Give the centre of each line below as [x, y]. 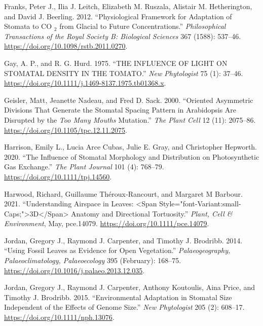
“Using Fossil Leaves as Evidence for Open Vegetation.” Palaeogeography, [117, 250]
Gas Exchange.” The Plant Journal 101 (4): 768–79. [84, 167]
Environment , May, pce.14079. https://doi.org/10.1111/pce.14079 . [107, 223]
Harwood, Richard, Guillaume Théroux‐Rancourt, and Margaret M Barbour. [123, 193]
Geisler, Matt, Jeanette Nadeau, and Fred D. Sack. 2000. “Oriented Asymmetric [129, 100]
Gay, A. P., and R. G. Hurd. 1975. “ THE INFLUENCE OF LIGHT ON [116, 63]
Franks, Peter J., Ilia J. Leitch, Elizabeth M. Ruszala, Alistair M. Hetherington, [128, 6]
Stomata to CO [28, 26]
